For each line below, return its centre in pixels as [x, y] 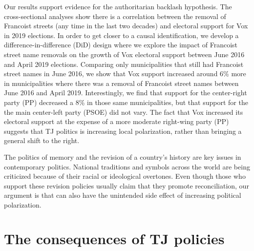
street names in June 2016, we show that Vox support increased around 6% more [125, 73]
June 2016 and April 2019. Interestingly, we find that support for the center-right [126, 93]
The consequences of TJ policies [114, 238]
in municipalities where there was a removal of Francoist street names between [121, 83]
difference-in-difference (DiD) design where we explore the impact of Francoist [121, 45]
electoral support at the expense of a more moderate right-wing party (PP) [116, 121]
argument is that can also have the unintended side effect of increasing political [123, 195]
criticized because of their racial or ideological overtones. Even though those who [125, 176]
